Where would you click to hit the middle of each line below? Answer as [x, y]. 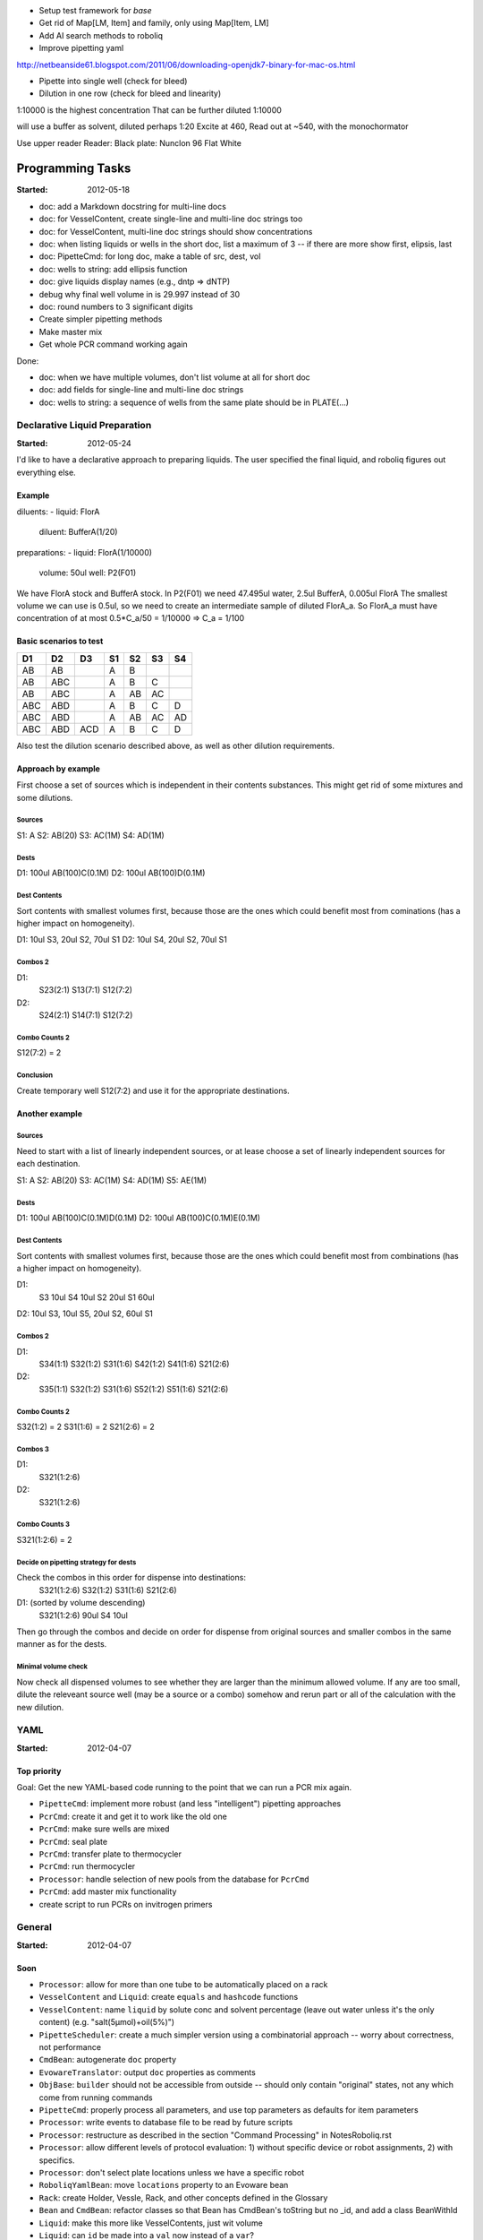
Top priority [39, 1770]
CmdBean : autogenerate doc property [108, 2060]
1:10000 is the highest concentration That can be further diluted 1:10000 [149, 110]
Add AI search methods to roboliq [101, 35]
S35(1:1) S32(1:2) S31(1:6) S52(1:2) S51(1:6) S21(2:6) [134, 1389]
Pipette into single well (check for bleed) [113, 81]
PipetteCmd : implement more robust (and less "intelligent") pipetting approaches [190, 1804]
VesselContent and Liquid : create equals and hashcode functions [169, 1997]
